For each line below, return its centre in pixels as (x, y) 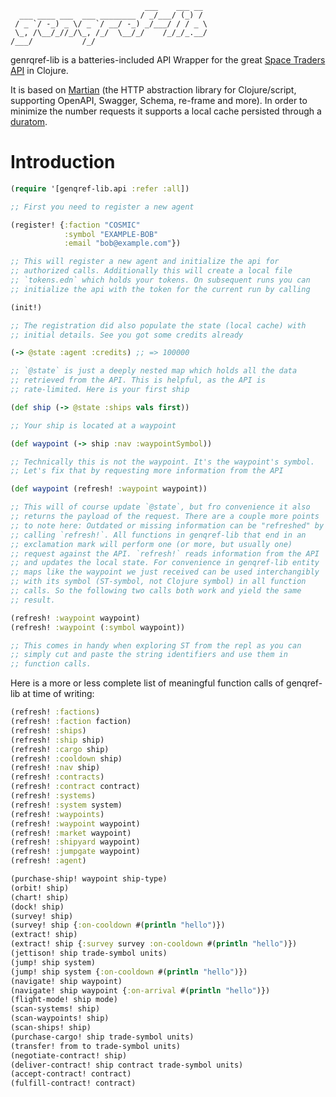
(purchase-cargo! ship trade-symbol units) (102, 1037)
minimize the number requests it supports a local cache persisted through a (166, 111)
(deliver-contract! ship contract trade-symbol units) (127, 1065)
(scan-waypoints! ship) (60, 1018)
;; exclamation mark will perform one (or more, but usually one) (151, 544)
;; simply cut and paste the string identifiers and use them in (149, 655)
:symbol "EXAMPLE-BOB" (111, 234)
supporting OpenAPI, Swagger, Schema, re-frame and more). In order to (159, 100)
